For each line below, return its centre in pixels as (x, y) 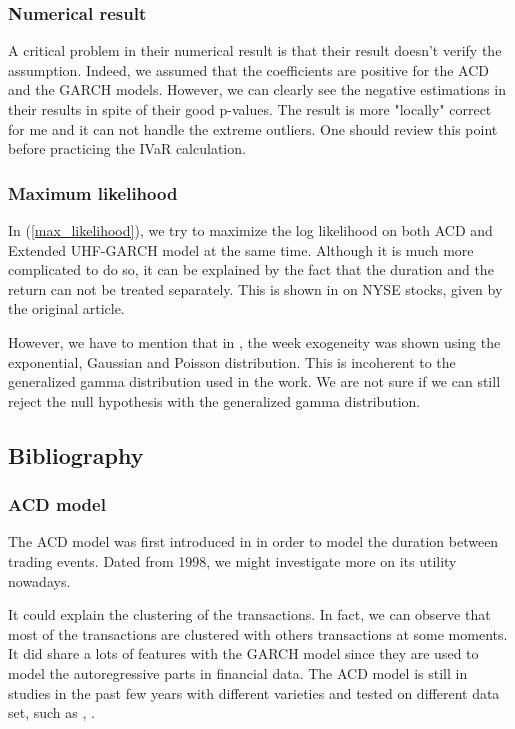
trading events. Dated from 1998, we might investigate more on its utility (232, 560)
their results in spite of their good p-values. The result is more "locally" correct (250, 109)
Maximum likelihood (93, 192)
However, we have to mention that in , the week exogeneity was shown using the (254, 341)
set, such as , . (51, 712)
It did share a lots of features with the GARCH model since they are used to (243, 653)
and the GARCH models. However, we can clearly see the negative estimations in (257, 89)
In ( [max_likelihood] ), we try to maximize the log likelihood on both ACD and (250, 230)
